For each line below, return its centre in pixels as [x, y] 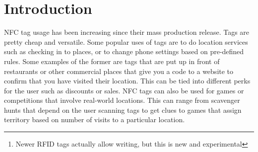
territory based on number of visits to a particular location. [95, 119]
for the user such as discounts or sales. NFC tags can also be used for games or [124, 90]
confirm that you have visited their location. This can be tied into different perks [127, 81]
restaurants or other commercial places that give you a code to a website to [119, 71]
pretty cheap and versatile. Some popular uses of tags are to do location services [126, 41]
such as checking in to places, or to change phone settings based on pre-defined [124, 51]
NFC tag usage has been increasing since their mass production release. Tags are [127, 32]
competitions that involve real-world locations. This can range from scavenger [122, 100]
